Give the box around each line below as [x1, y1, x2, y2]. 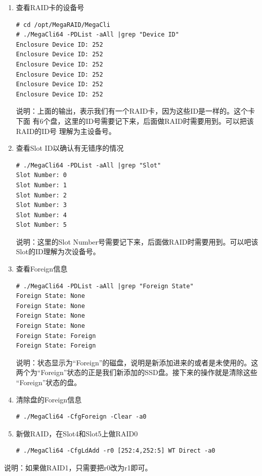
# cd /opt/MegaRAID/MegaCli [16, 21, 110, 28]
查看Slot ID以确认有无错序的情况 [16, 143, 124, 153]
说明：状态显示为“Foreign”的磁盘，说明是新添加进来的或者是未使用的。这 [16, 357, 258, 367]
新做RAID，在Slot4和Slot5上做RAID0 [16, 428, 138, 438]
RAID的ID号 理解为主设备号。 [16, 125, 116, 136]
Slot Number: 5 [16, 221, 67, 229]
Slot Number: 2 [16, 191, 67, 199]
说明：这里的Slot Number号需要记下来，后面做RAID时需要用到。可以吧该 [16, 236, 258, 247]
